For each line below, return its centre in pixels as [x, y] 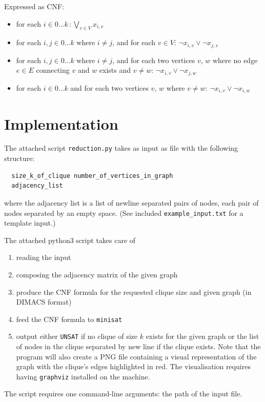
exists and [115, 70]
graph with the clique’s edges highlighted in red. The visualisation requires [133, 366]
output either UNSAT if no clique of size [77, 336]
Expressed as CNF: [34, 6]
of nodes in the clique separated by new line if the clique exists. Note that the [138, 346]
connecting [53, 70]
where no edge [235, 60]
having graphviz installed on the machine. [83, 376]
